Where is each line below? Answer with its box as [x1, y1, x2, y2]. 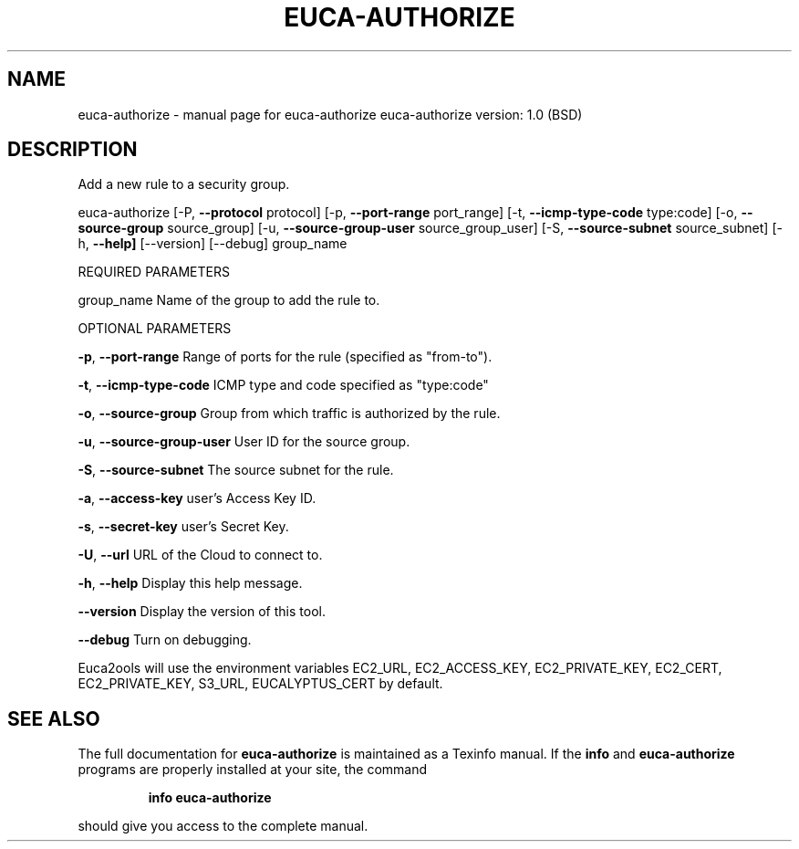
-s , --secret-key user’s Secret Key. [78, 519, 289, 535]
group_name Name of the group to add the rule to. [78, 292, 380, 309]
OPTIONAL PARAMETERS [78, 320, 232, 337]
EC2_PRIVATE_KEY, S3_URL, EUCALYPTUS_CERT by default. [78, 676, 443, 692]
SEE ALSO [7, 707, 100, 730]
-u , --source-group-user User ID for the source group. [78, 434, 410, 450]
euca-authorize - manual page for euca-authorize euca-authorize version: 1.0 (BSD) [78, 106, 583, 122]
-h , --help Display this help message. [78, 575, 303, 592]
